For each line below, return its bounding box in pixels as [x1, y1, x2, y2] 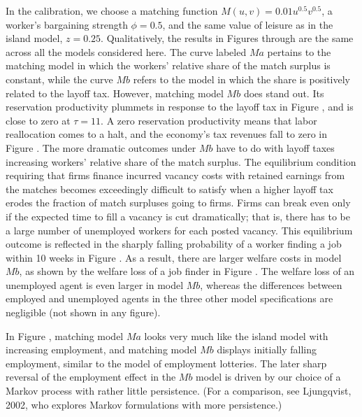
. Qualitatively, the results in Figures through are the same [101, 31, 354, 45]
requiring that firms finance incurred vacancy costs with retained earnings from [6, 168, 345, 183]
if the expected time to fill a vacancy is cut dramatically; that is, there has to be [6, 208, 350, 223]
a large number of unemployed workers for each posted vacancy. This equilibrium [6, 222, 353, 237]
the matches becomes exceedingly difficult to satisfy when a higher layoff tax [6, 181, 333, 196]
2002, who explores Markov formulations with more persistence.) [6, 397, 282, 411]
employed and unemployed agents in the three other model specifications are [6, 291, 333, 306]
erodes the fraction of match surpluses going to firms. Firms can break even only [6, 195, 351, 210]
